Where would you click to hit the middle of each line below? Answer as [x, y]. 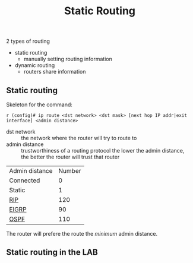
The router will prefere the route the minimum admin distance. [82, 234]
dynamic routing [35, 65]
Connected [25, 180]
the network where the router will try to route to [79, 138]
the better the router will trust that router [70, 157]
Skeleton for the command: [39, 104]
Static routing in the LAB [52, 253]
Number [70, 171]
